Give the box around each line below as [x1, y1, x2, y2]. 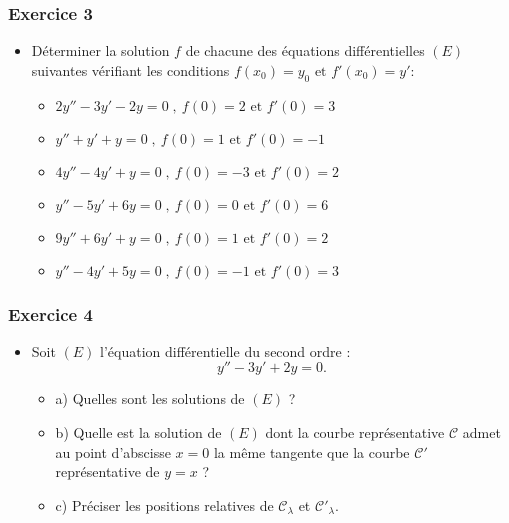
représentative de [55, 461, 160, 482]
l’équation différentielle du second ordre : [100, 340, 351, 361]
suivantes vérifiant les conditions [31, 59, 230, 80]
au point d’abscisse [55, 441, 171, 462]
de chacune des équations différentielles [185, 40, 425, 61]
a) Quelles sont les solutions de [55, 388, 245, 409]
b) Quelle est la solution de [55, 422, 222, 443]
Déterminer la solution [31, 40, 170, 61]
